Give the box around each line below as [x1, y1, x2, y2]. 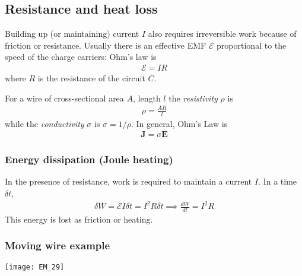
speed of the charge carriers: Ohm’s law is [5, 50, 157, 63]
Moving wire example [5, 238, 110, 253]
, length [133, 91, 161, 104]
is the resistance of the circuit [37, 72, 145, 84]
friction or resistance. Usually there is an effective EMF [5, 39, 206, 51]
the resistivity [169, 91, 218, 104]
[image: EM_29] [5, 262, 65, 271]
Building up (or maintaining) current [5, 27, 139, 40]
